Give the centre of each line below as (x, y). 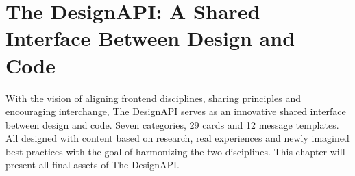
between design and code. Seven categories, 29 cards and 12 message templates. (172, 124)
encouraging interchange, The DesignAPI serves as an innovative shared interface (176, 111)
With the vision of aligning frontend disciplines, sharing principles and (154, 98)
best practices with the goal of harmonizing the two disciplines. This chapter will (175, 151)
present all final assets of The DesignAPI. (93, 165)
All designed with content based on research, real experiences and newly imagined (177, 138)
